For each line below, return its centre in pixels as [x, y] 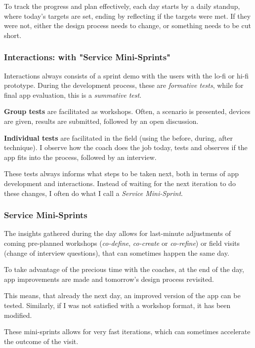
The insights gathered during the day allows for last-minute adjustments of [118, 233]
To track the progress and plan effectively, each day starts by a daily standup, [122, 6]
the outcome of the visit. [41, 341]
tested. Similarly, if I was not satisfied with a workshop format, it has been [117, 305]
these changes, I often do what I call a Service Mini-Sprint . [93, 193]
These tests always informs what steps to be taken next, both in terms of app [122, 174]
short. [13, 35]
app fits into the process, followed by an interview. [80, 157]
